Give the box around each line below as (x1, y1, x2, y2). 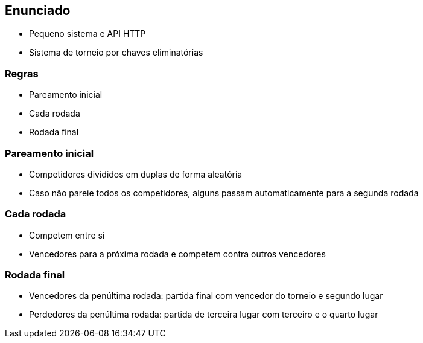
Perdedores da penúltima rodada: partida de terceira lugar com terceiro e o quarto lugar (29, 309, 378, 320)
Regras (5, 67, 39, 80)
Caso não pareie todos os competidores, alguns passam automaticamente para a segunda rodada (29, 187, 419, 198)
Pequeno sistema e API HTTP (29, 28, 146, 39)
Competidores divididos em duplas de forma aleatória (29, 168, 243, 179)
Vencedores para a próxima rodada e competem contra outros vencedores (29, 248, 326, 259)
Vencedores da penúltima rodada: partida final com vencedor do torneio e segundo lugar (29, 290, 383, 301)
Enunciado (5, 3, 71, 18)
